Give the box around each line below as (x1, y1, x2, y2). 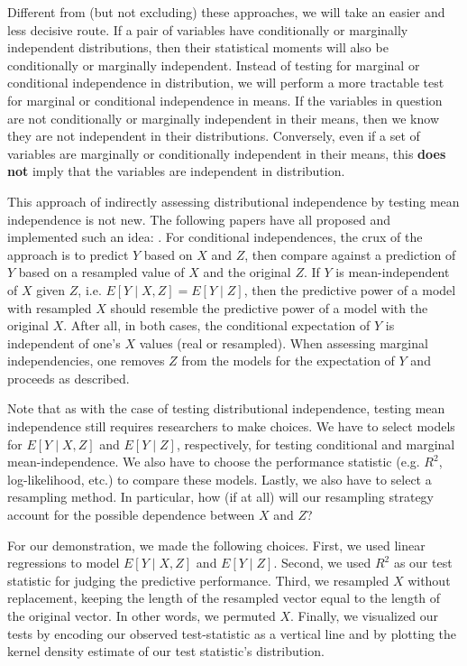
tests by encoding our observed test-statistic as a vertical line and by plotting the (7, 624, 457, 643)
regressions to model (7, 553, 120, 572)
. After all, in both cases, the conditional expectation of (63, 316, 371, 335)
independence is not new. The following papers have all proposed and (7, 209, 390, 228)
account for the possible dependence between (7, 505, 255, 524)
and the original (203, 263, 291, 282)
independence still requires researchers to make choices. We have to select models (7, 417, 455, 436)
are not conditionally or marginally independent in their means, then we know (7, 108, 439, 127)
